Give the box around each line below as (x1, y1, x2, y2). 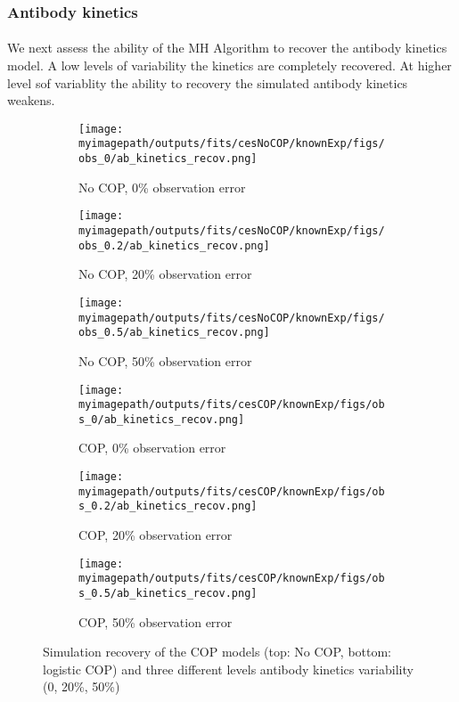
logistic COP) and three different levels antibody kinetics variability (43, 659, 414, 678)
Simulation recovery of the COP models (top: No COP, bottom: (43, 642, 392, 661)
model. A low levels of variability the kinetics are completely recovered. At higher (7, 56, 452, 75)
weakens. (7, 91, 55, 110)
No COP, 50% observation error (78, 351, 252, 370)
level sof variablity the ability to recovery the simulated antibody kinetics (7, 73, 408, 92)
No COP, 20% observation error (78, 265, 252, 283)
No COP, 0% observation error (78, 177, 246, 196)
